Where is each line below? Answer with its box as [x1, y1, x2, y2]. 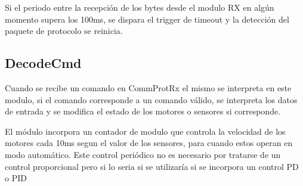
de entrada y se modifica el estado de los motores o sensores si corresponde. [5, 105, 281, 117]
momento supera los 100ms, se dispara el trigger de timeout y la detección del [5, 13, 289, 25]
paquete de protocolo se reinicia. [5, 24, 123, 37]
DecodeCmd [5, 54, 82, 72]
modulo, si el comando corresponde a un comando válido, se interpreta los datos [5, 93, 298, 106]
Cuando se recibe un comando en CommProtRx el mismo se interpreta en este [5, 81, 292, 94]
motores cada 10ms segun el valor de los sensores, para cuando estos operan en [5, 137, 293, 149]
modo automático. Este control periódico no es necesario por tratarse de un [5, 148, 281, 160]
